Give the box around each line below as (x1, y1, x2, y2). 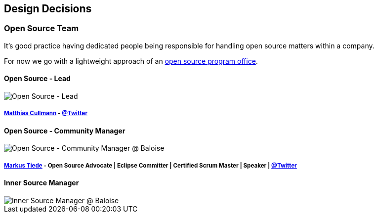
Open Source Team (4, 23, 79, 34)
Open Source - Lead (4, 74, 71, 83)
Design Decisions (4, 2, 92, 15)
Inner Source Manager (4, 178, 79, 187)
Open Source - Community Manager (4, 126, 126, 135)
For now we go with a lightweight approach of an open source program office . (4, 56, 258, 65)
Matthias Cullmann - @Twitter (4, 110, 87, 117)
